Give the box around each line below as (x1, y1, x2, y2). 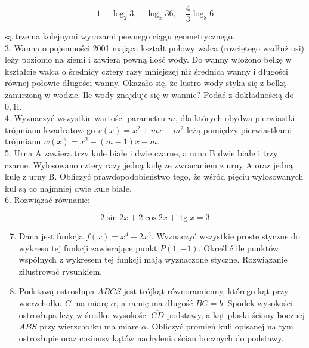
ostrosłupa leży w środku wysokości (18, 308, 149, 321)
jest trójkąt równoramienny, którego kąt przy (123, 285, 289, 297)
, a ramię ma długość (116, 296, 193, 309)
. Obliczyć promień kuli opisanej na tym (147, 320, 293, 332)
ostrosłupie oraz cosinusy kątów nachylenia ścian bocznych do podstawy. (18, 331, 284, 344)
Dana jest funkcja (18, 229, 84, 242)
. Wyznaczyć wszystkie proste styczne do (151, 229, 300, 242)
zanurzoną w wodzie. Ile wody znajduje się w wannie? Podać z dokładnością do (5, 88, 294, 101)
